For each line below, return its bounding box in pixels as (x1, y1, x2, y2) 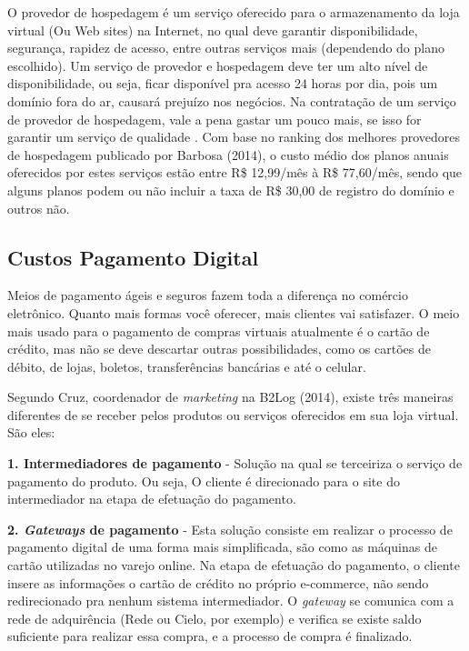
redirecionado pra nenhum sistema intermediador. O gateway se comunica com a (7, 591, 454, 610)
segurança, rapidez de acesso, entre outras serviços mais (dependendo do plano (7, 38, 444, 57)
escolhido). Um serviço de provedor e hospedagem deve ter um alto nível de (7, 55, 428, 75)
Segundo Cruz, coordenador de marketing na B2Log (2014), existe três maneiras (7, 387, 454, 406)
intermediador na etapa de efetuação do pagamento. (7, 489, 296, 508)
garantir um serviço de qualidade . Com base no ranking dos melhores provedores (7, 127, 461, 146)
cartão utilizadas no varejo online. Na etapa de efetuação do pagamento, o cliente (7, 556, 460, 575)
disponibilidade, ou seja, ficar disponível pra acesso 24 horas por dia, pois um (7, 74, 438, 93)
